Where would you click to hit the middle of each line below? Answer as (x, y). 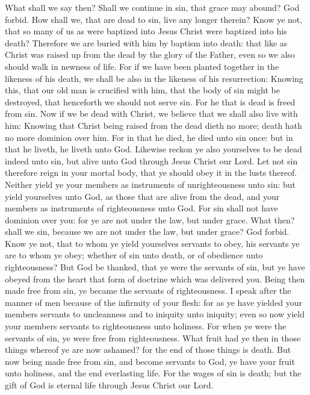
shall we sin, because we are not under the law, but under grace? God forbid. (147, 232)
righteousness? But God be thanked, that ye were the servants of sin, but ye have (155, 267)
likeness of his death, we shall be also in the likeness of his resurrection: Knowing (154, 78)
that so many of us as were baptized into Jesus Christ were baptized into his (146, 31)
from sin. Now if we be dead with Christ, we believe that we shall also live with (151, 114)
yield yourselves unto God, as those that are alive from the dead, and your (142, 196)
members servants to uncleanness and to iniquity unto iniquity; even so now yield (155, 314)
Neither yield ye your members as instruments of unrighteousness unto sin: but (150, 184)
